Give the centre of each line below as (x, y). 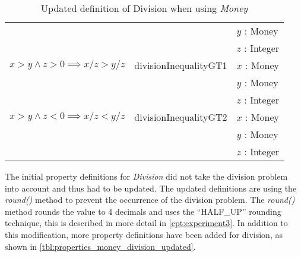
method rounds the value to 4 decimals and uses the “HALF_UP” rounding (143, 211)
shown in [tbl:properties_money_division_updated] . (100, 246)
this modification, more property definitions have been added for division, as (144, 234)
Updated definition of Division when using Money (145, 8)
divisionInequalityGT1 (181, 65)
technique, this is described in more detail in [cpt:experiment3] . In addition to (146, 223)
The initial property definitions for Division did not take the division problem (146, 176)
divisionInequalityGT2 (181, 117)
